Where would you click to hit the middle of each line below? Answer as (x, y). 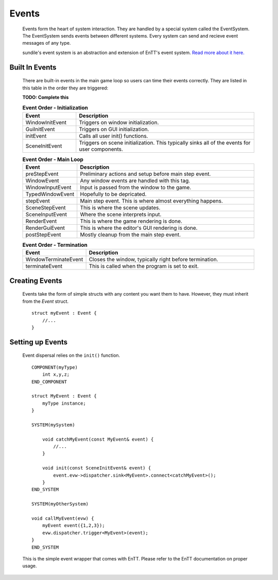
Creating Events (36, 280)
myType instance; (64, 403)
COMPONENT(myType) (55, 367)
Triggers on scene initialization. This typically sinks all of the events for (165, 142)
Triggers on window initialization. (119, 122)
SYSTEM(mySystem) (53, 425)
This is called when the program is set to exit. (144, 266)
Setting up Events (39, 342)
